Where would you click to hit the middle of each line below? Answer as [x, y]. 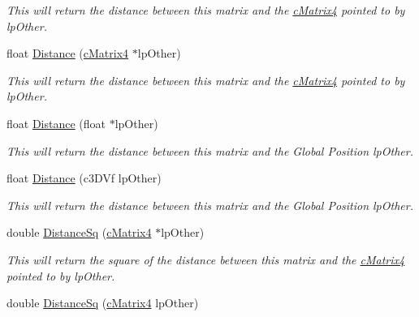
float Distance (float [56, 123]
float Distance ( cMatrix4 [68, 53]
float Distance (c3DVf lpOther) [84, 178]
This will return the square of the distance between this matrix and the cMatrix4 [206, 259]
